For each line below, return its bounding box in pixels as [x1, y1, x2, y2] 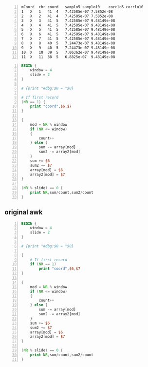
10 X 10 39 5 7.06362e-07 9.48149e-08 [21, 50, 115, 55]
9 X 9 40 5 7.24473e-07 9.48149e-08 [21, 45, 115, 50]
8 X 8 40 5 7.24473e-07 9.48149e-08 [21, 41, 115, 46]
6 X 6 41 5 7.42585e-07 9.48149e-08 [21, 32, 115, 37]
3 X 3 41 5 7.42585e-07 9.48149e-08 [21, 18, 115, 23]
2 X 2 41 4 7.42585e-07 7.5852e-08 [21, 14, 113, 19]
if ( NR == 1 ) [30, 262, 56, 267]
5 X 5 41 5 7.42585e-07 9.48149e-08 [21, 27, 115, 32]
